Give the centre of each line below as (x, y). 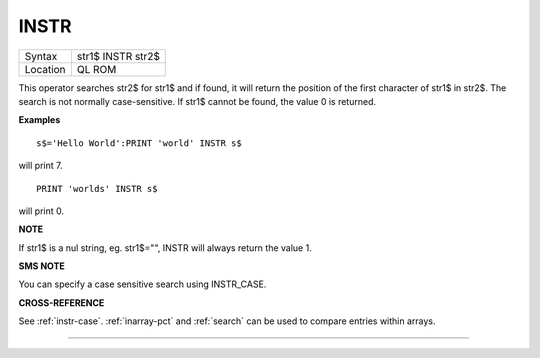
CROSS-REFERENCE (61, 302)
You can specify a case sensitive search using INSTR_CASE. (142, 284)
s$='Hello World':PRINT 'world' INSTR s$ (139, 143)
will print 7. (40, 166)
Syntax (41, 56)
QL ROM (96, 69)
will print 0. (41, 211)
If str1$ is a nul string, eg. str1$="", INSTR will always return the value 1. (165, 247)
